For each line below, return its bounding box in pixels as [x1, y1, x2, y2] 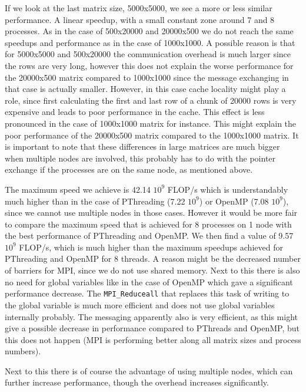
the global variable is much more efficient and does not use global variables [5, 298, 275, 311]
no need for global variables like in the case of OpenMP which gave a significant [5, 275, 293, 288]
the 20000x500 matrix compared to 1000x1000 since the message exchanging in [5, 71, 289, 83]
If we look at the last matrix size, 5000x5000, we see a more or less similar [5, 2, 272, 14]
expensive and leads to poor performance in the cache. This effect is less [5, 106, 265, 118]
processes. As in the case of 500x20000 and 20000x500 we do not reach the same [5, 25, 294, 37]
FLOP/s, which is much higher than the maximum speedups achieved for [19, 241, 283, 253]
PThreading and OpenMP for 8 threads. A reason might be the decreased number [5, 252, 301, 265]
